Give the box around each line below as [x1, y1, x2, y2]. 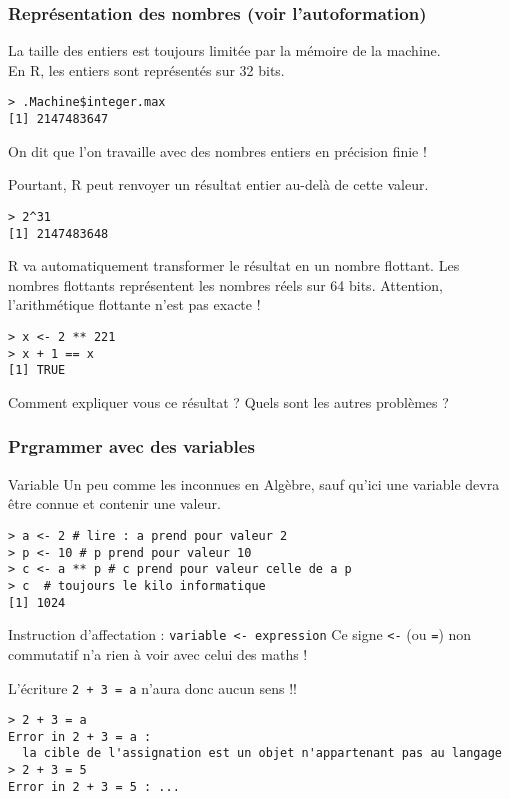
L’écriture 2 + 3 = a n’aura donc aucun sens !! [8, 677, 297, 698]
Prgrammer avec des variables [8, 434, 255, 459]
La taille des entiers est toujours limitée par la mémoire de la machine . [8, 40, 441, 61]
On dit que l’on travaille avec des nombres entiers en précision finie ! [8, 140, 427, 161]
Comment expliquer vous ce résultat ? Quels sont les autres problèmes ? [8, 391, 449, 412]
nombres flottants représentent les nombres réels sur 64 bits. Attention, [8, 274, 443, 295]
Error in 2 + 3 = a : [8, 729, 152, 744]
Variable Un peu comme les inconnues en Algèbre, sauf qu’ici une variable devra [8, 473, 500, 494]
